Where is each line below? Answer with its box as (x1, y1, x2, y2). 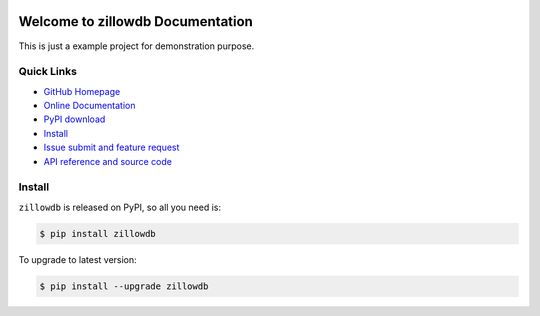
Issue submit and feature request (43, 141, 180, 154)
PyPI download (43, 113, 106, 125)
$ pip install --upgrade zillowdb (39, 280, 209, 292)
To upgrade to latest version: (18, 253, 137, 265)
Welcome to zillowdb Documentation (18, 13, 254, 30)
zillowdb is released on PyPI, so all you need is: (18, 201, 222, 213)
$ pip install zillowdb (39, 228, 157, 239)
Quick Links (18, 65, 77, 79)
